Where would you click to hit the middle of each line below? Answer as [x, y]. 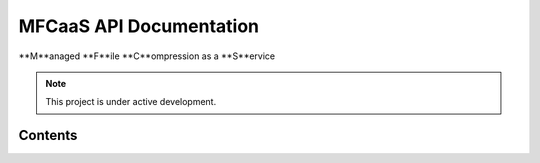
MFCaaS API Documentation [139, 26]
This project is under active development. [131, 102]
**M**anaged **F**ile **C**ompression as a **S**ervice [146, 56]
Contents [48, 135]
